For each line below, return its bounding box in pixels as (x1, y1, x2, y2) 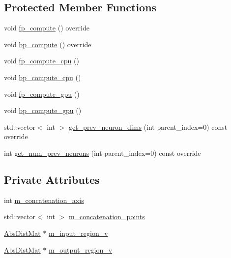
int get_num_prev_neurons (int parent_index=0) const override (4, 147, 201, 158)
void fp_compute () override (4, 23, 89, 33)
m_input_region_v (48, 228, 108, 238)
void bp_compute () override (4, 39, 91, 49)
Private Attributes (4, 172, 100, 187)
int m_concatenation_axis (4, 195, 84, 205)
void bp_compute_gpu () (4, 105, 82, 115)
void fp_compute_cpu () (4, 56, 79, 66)
